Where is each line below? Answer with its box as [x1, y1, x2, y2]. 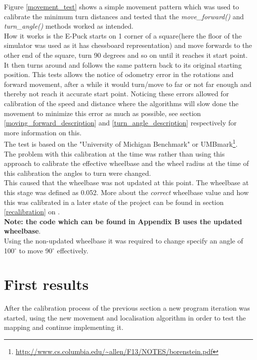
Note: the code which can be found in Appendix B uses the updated [4, 216, 242, 226]
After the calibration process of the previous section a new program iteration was [4, 303, 250, 313]
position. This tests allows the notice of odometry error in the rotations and [4, 69, 234, 80]
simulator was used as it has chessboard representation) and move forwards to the [4, 40, 252, 50]
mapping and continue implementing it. [4, 322, 124, 332]
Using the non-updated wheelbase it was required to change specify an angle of [4, 235, 243, 245]
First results [4, 274, 89, 294]
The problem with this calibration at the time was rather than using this [4, 148, 225, 159]
